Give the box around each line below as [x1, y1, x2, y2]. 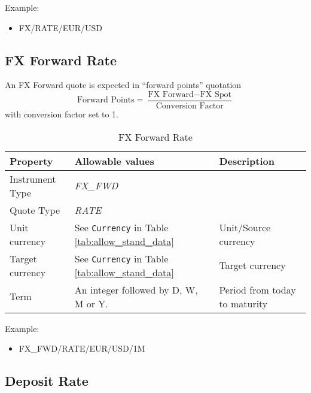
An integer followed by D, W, [74, 282, 198, 297]
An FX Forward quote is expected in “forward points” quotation [5, 78, 242, 91]
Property [10, 153, 53, 168]
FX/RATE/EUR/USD [19, 21, 103, 34]
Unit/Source [219, 220, 271, 234]
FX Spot [200, 90, 232, 99]
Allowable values [74, 153, 154, 168]
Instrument [10, 171, 56, 186]
